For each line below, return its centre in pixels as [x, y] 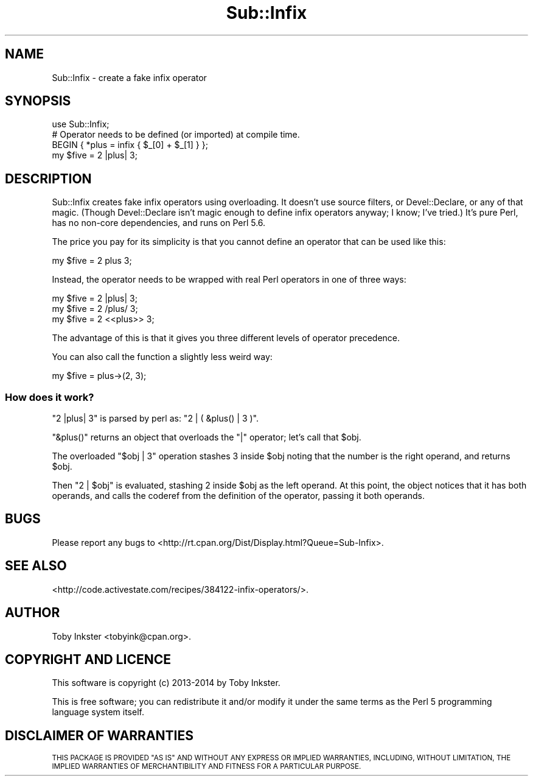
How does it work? [50, 397]
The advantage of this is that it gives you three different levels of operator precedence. [226, 338]
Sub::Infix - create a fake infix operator [129, 77]
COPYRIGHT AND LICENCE [88, 659]
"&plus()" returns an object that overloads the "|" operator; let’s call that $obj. [207, 437]
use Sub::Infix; [81, 124]
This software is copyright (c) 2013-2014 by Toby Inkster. [166, 683]
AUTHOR [33, 613]
